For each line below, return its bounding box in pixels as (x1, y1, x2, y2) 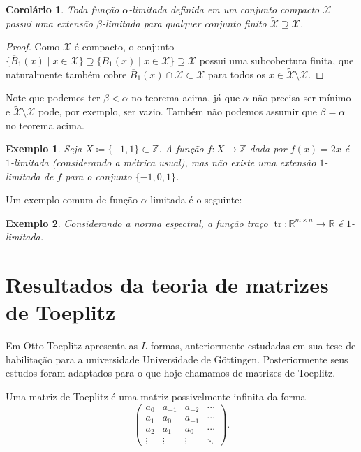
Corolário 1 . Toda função (6, 2, 119, 16)
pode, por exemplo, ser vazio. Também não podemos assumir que (38, 104, 317, 119)
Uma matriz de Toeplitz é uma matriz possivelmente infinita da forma (6, 389, 306, 404)
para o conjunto (65, 168, 132, 183)
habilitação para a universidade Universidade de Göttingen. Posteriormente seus (6, 351, 348, 366)
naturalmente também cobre (6, 66, 127, 81)
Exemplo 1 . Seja (6, 141, 82, 156)
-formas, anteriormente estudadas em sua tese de (147, 338, 356, 353)
